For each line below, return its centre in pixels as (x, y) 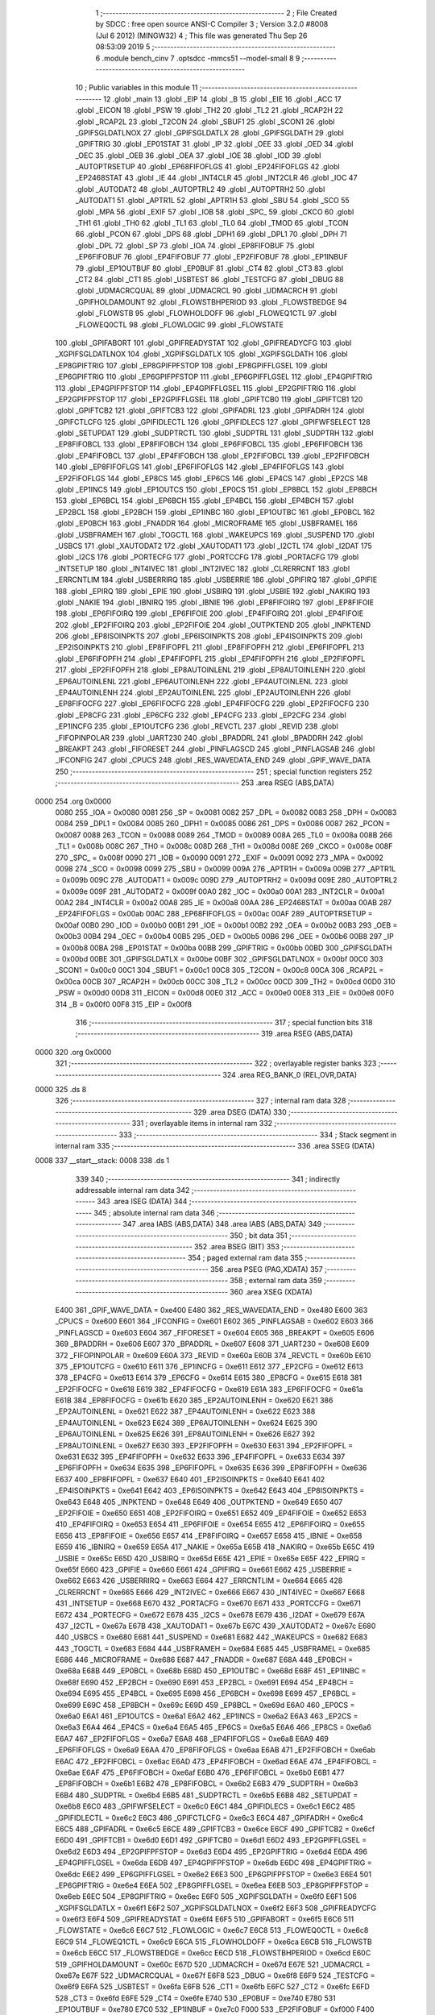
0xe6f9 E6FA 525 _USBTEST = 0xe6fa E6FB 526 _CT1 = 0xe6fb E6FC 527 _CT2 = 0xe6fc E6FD (213, 1987)
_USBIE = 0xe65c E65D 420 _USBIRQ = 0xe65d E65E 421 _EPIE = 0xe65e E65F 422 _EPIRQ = (211, 1558)
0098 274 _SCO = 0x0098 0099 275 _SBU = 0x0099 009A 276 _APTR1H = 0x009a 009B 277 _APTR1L (226, 868)
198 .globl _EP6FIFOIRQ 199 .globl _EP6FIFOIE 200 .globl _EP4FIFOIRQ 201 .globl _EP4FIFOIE (209, 613)
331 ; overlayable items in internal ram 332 (202, 1124)
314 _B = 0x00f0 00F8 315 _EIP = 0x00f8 (124, 1004)
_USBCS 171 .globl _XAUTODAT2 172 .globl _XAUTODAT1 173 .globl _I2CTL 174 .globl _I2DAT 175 (213, 546)
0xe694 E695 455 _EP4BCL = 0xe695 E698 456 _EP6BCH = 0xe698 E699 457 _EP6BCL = (206, 1693)
